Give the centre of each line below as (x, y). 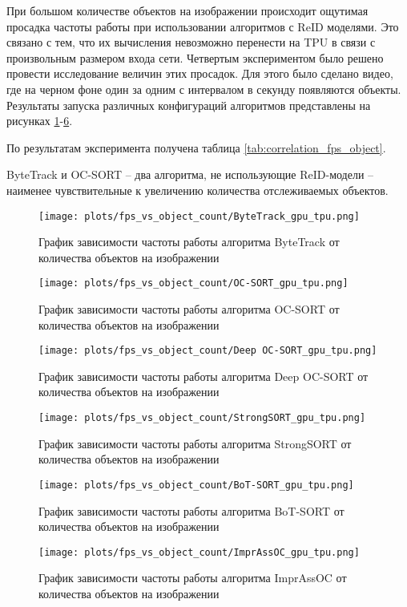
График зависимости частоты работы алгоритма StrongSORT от (195, 443)
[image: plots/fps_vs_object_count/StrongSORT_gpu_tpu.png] (202, 418)
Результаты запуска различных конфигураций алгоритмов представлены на (189, 105)
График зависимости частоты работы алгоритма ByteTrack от (189, 242)
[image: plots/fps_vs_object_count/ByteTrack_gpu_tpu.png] (199, 216)
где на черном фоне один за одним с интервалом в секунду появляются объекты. (204, 89)
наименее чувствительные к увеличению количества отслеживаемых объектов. (197, 190)
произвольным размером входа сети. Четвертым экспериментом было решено (195, 57)
